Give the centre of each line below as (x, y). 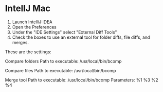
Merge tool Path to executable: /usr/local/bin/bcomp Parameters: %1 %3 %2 (82, 80)
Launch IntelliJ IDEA (32, 22)
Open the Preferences (34, 27)
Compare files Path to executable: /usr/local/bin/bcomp (61, 70)
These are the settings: (28, 52)
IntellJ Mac (28, 8)
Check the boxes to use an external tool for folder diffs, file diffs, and (81, 37)
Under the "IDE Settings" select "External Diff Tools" (64, 32)
